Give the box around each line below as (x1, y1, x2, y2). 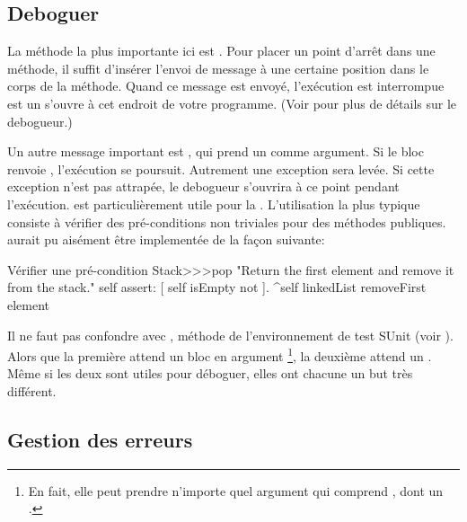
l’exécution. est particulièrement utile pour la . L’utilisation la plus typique (7, 194, 420, 213)
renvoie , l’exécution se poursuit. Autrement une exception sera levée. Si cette (7, 159, 435, 178)
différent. (7, 381, 57, 400)
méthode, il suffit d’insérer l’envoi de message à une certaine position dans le (7, 58, 429, 77)
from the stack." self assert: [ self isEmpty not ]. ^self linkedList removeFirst (7, 278, 427, 296)
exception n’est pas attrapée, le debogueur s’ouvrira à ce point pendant (7, 177, 400, 196)
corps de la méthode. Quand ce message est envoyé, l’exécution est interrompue (7, 76, 445, 95)
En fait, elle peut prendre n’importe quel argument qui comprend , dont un (28, 481, 444, 500)
